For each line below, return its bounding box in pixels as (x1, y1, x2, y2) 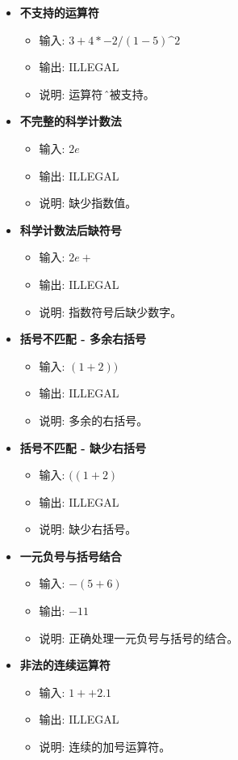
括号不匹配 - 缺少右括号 (19, 439, 146, 456)
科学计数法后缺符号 (19, 221, 122, 238)
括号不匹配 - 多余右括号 (19, 330, 146, 347)
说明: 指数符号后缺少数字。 (39, 303, 182, 320)
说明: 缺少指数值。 (39, 194, 137, 211)
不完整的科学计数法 (19, 113, 122, 129)
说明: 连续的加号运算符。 (39, 738, 171, 755)
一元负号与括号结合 (19, 547, 122, 564)
